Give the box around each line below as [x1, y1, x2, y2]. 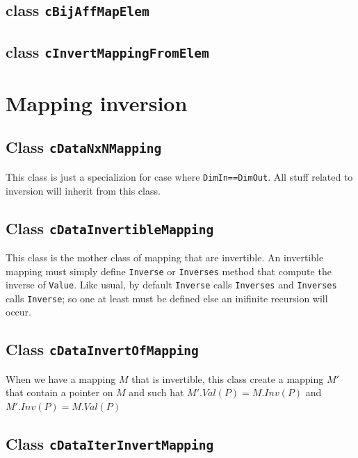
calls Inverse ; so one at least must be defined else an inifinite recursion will [6, 291, 328, 305]
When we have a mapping [6, 371, 116, 386]
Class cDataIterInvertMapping [6, 433, 214, 455]
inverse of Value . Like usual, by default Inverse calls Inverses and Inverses [6, 277, 337, 292]
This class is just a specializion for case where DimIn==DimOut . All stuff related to [6, 169, 353, 183]
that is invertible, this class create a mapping [131, 371, 324, 386]
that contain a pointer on [6, 385, 113, 400]
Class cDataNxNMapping [6, 136, 162, 158]
